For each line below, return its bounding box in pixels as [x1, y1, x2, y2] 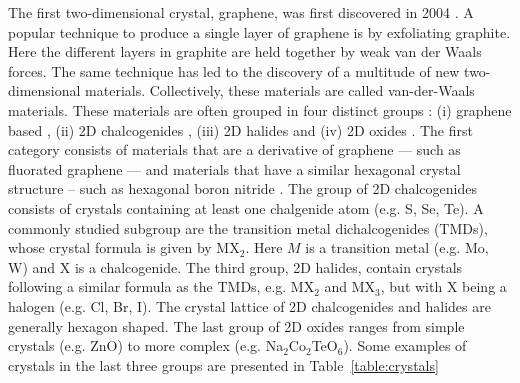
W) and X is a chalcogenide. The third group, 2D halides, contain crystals [8, 256, 463, 277]
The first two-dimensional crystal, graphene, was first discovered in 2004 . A [8, 2, 474, 22]
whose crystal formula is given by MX [8, 237, 240, 258]
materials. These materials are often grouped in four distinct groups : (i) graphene [8, 99, 512, 120]
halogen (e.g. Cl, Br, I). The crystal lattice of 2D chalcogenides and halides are [8, 295, 491, 316]
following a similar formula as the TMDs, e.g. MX [8, 276, 315, 297]
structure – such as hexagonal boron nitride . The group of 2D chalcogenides [8, 178, 477, 199]
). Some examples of [343, 335, 467, 356]
